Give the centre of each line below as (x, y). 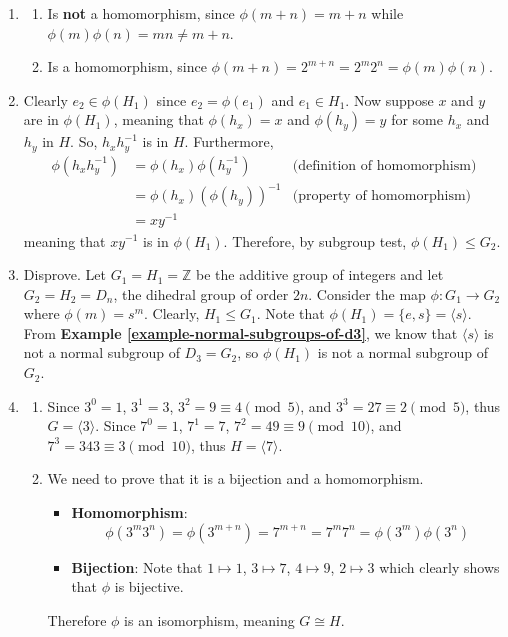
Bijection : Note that (137, 566)
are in (41, 119)
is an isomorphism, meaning (209, 619)
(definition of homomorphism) (384, 165)
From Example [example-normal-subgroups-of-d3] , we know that (240, 332)
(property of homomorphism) (382, 196)
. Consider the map (367, 293)
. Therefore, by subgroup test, (315, 240)
